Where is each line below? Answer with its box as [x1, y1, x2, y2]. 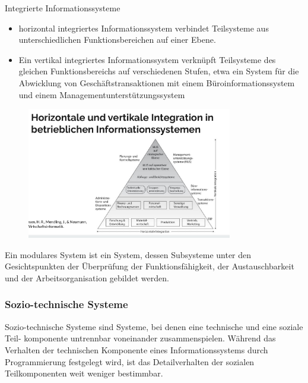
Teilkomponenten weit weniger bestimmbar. [5, 367, 163, 379]
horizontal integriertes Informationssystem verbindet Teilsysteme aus [18, 21, 269, 34]
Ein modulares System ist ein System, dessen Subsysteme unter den [5, 248, 252, 260]
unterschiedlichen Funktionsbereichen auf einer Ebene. [18, 33, 216, 46]
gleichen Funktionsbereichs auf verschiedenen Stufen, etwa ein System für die [18, 65, 299, 77]
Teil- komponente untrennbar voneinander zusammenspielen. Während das [5, 332, 276, 344]
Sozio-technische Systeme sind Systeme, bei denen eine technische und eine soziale [5, 320, 303, 332]
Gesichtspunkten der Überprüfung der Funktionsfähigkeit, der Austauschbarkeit [5, 260, 294, 272]
